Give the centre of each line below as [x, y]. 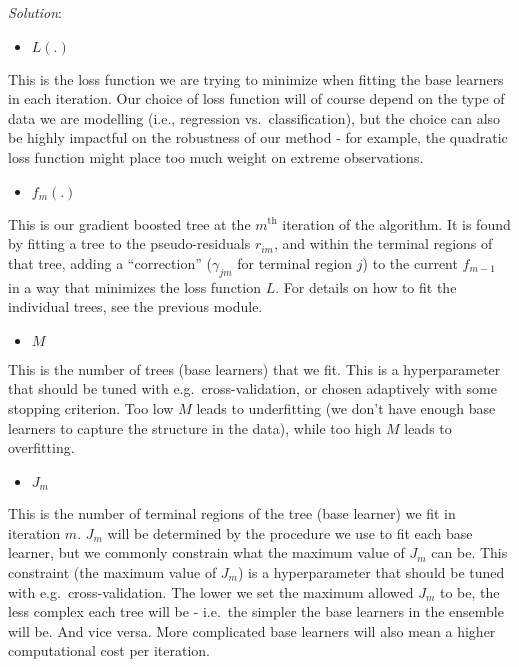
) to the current [410, 262]
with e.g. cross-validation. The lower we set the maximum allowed [211, 591]
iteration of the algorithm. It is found [396, 223]
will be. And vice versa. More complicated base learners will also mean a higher [252, 630]
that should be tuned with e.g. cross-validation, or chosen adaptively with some [252, 388]
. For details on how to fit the [366, 286]
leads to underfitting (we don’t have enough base [346, 407]
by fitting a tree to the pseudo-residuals [129, 243]
